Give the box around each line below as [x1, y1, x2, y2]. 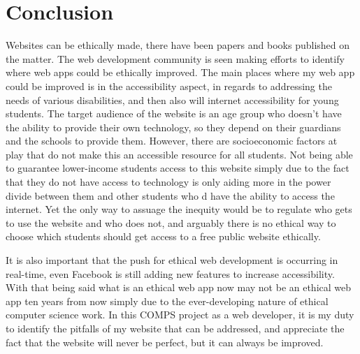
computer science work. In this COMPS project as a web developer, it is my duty [6, 307, 354, 322]
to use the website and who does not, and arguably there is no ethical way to [6, 215, 336, 230]
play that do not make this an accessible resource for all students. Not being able [6, 147, 353, 161]
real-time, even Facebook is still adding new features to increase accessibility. [6, 266, 335, 281]
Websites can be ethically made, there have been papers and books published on [6, 38, 350, 52]
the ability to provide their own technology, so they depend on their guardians [6, 119, 341, 134]
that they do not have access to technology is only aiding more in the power [6, 175, 331, 189]
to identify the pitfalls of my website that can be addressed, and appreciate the [6, 321, 345, 335]
